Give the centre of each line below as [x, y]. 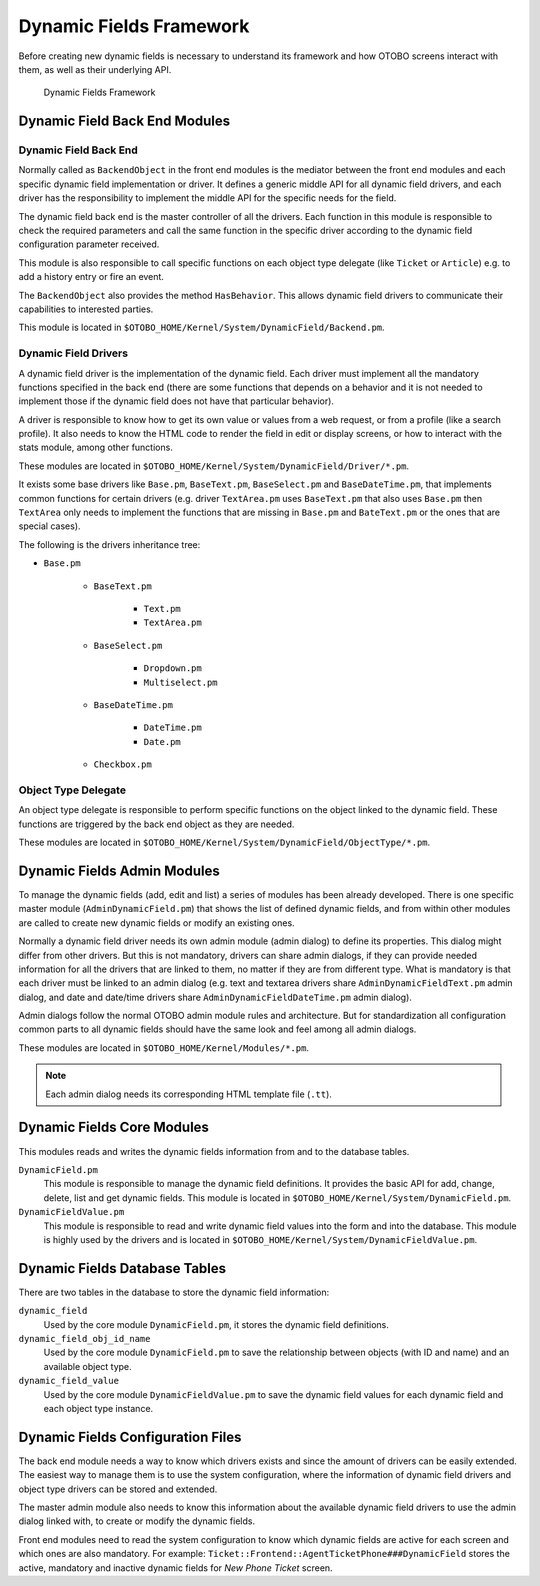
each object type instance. [98, 1408]
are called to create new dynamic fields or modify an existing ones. [156, 922]
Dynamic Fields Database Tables [122, 1268]
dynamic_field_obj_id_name [84, 1338]
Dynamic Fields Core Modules [114, 1127]
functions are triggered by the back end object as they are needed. [156, 824]
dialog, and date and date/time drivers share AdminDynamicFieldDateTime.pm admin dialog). [215, 997]
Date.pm [162, 741]
